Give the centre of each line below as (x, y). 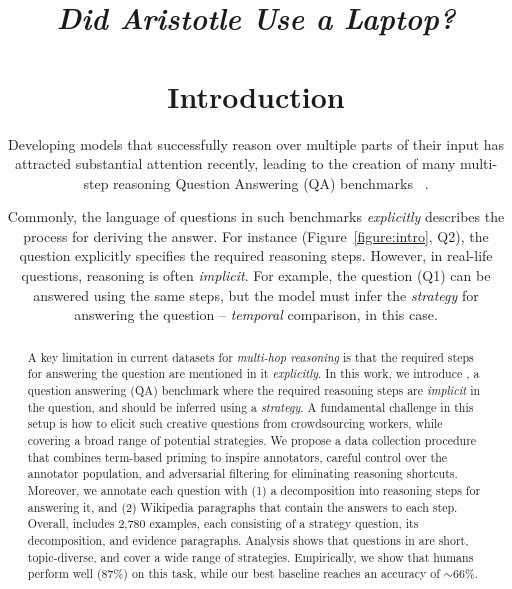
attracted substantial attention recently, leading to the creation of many (235, 163)
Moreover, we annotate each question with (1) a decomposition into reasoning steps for (254, 489)
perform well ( (64, 573)
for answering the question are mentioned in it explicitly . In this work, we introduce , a (253, 373)
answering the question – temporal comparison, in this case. (256, 314)
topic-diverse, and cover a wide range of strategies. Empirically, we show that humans (250, 556)
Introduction (256, 95)
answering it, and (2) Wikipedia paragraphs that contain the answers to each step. (242, 506)
